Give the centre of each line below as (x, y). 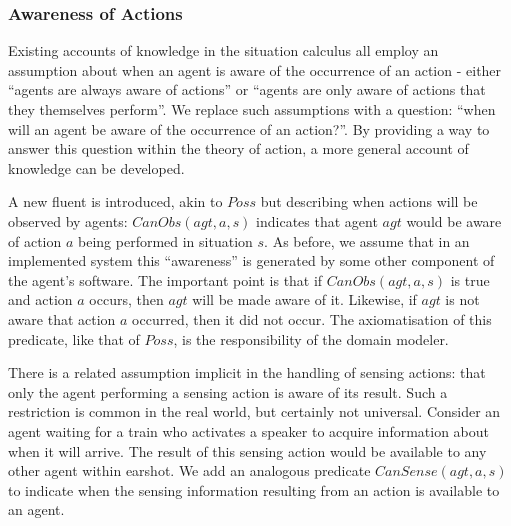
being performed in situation (165, 240)
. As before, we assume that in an (367, 240)
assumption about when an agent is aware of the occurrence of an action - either (255, 69)
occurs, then (126, 299)
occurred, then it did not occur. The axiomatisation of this (312, 318)
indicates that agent (317, 220)
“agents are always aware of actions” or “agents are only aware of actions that (247, 89)
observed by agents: (68, 220)
